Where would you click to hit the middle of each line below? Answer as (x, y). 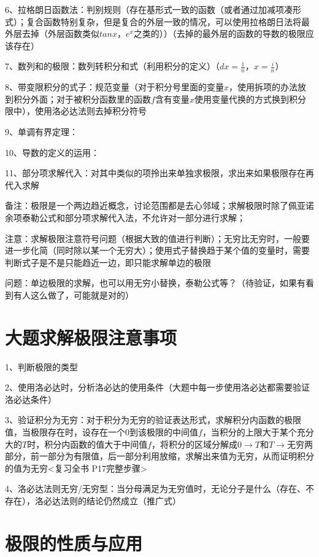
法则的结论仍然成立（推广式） (121, 500)
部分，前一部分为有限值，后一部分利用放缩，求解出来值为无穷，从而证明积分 (159, 456)
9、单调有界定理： (41, 131)
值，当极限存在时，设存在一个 (65, 432)
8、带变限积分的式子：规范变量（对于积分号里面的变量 (114, 87)
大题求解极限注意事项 (91, 337)
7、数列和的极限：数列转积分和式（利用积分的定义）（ (112, 66)
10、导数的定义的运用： (52, 152)
